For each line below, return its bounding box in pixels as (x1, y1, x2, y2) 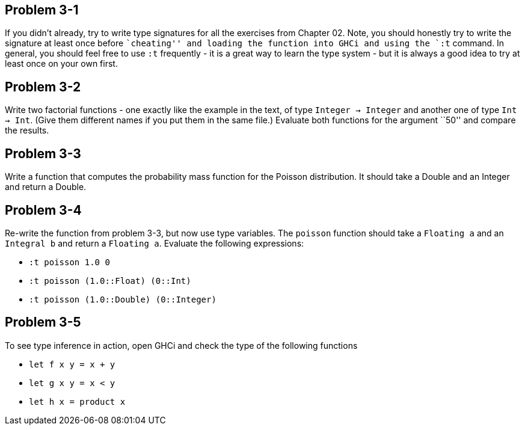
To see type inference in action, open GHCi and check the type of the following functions (5, 340, 358, 351)
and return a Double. (5, 182, 87, 192)
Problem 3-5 (5, 315, 81, 330)
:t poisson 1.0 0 (29, 257, 110, 267)
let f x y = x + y (29, 359, 115, 369)
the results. (5, 125, 49, 136)
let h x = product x (29, 396, 126, 407)
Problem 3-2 (5, 79, 81, 94)
